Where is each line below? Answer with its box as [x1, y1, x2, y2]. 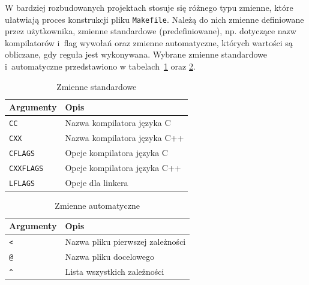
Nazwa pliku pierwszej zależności [65, 235, 186, 248]
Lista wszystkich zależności [65, 265, 164, 278]
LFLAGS [9, 179, 35, 188]
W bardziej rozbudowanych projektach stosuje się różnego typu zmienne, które [5, 1, 293, 13]
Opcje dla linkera [65, 176, 128, 188]
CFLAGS [9, 149, 35, 158]
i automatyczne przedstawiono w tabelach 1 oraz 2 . [5, 60, 196, 73]
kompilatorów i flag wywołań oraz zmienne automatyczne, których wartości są [5, 36, 293, 49]
